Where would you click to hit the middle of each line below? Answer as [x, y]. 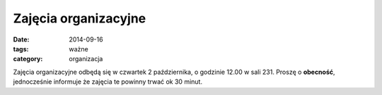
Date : [21, 39]
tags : [21, 49]
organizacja [86, 59]
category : [28, 59]
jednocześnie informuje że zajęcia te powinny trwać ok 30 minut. [108, 82]
